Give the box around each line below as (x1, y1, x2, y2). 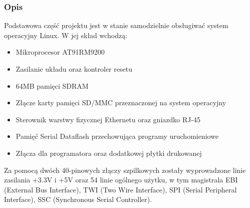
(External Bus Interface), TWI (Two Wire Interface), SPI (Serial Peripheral (4, 184, 237, 194)
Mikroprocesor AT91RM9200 (16, 47, 105, 57)
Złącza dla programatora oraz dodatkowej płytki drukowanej (16, 147, 202, 158)
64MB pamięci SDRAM (16, 80, 89, 91)
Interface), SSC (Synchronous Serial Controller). (4, 194, 152, 204)
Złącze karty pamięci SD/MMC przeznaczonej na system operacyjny (16, 97, 226, 108)
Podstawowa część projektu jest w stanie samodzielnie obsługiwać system (4, 20, 228, 31)
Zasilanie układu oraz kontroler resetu (16, 64, 132, 74)
